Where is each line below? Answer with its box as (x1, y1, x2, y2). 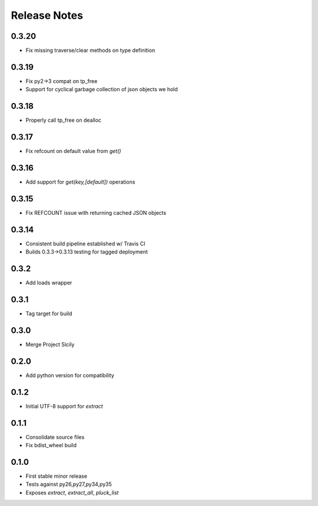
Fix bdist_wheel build (25, 442, 77, 449)
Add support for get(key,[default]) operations (25, 178, 135, 185)
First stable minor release (25, 472, 88, 480)
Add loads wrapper (25, 279, 72, 287)
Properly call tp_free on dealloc (25, 116, 102, 124)
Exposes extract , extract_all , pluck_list (25, 489, 119, 496)
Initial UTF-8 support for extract (25, 402, 103, 410)
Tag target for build (25, 310, 72, 317)
